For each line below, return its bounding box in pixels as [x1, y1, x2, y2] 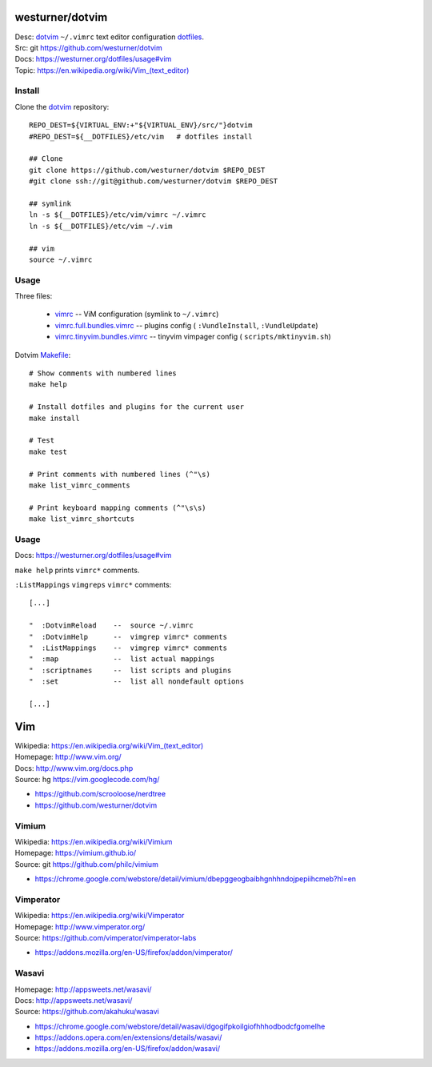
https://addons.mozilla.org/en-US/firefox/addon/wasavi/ [34, 1044, 220, 1053]
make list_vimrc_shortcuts [29, 515, 135, 523]
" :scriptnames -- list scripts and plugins [29, 665, 232, 675]
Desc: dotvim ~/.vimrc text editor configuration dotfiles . [14, 32, 204, 42]
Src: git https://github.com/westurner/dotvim [14, 42, 163, 52]
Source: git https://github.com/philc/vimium [14, 859, 159, 868]
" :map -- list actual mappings [29, 655, 215, 664]
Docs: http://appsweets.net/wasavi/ [14, 995, 133, 1005]
